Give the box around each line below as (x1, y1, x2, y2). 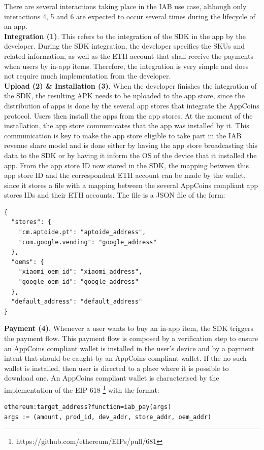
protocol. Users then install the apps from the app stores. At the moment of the (4, 110, 253, 121)
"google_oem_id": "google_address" (18, 278, 139, 286)
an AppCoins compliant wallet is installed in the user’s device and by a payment (4, 343, 255, 353)
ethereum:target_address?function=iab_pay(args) (4, 403, 172, 411)
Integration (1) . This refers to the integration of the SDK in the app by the (4, 30, 246, 41)
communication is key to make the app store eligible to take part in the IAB (4, 130, 242, 140)
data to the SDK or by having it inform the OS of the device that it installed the (4, 149, 257, 160)
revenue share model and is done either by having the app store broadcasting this (4, 140, 258, 151)
